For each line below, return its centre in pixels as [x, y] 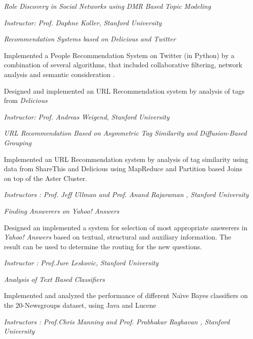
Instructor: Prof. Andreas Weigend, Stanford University [87, 116]
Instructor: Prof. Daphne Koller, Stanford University [83, 22]
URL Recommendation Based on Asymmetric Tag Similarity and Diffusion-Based [126, 133]
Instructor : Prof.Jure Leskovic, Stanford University [81, 263]
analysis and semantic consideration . [59, 74]
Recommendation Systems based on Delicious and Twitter [90, 39]
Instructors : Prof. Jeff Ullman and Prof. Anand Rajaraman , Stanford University [126, 194]
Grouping [18, 142]
